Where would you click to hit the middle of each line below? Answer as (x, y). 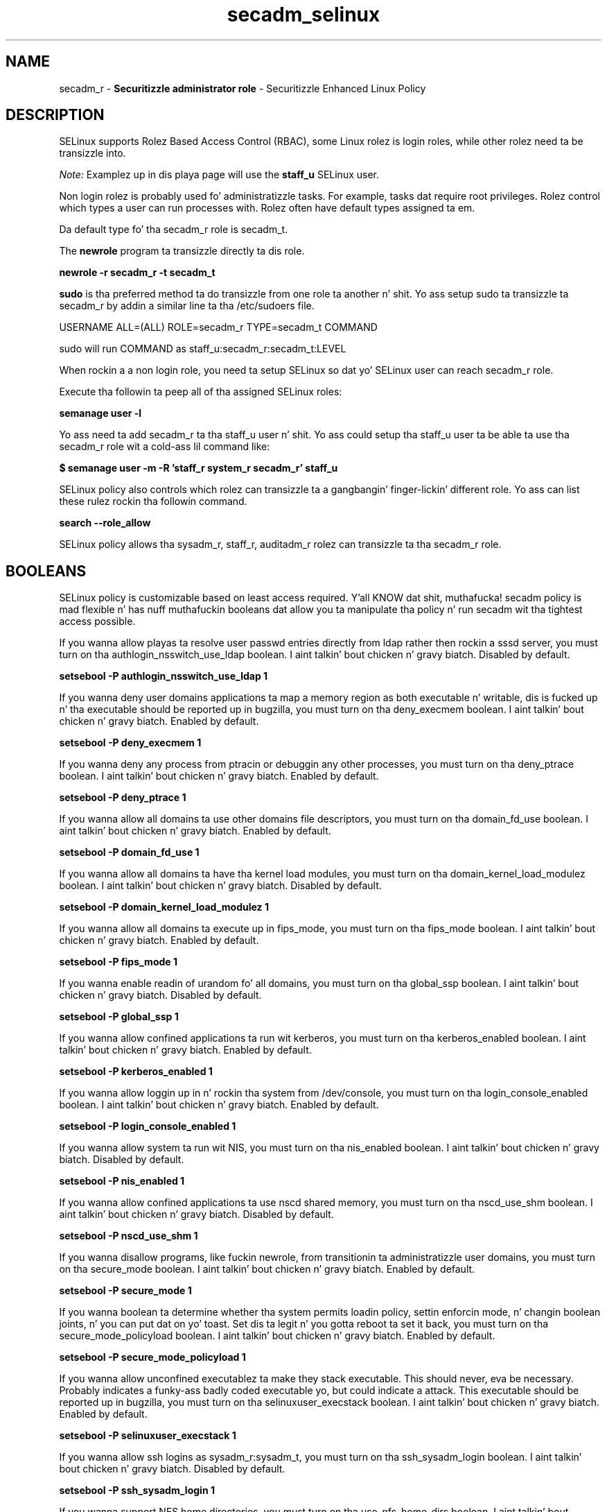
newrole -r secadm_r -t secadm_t (137, 273)
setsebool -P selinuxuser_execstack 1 (148, 1436)
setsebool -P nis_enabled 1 (122, 1181)
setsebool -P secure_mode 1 (125, 1291)
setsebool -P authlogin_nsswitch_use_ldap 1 (164, 676)
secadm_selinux (303, 15)
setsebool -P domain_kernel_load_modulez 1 (164, 907)
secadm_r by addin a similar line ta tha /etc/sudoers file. (187, 306)
